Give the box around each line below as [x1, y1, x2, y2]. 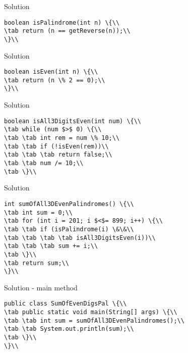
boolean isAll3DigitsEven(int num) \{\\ [4, 117, 142, 125]
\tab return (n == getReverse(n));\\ [4, 27, 131, 35]
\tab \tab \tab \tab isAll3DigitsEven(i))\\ [4, 234, 156, 241]
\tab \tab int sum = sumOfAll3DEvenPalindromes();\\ [4, 317, 184, 324]
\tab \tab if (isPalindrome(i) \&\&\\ [4, 225, 134, 233]
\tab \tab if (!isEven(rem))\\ [4, 142, 109, 150]
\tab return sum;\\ [4, 259, 69, 267]
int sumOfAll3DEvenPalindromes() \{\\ [4, 200, 134, 208]
